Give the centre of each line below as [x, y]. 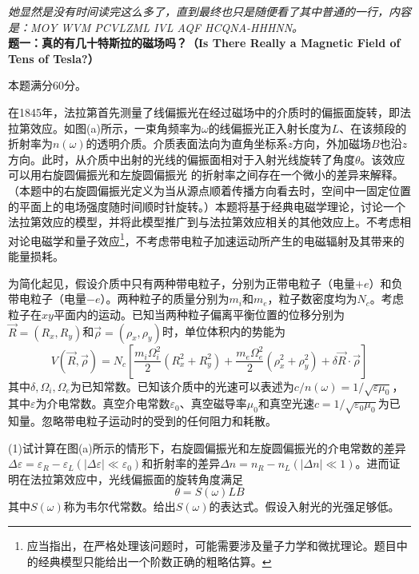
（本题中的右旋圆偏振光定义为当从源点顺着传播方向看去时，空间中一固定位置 [209, 190]
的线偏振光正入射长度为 [270, 128]
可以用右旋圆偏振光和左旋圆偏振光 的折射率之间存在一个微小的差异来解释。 [206, 175]
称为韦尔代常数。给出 [120, 506]
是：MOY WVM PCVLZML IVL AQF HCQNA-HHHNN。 [156, 27]
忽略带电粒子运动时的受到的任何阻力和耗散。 [159, 421]
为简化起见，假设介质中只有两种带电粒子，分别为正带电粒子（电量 [182, 283]
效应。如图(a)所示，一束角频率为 [116, 128]
